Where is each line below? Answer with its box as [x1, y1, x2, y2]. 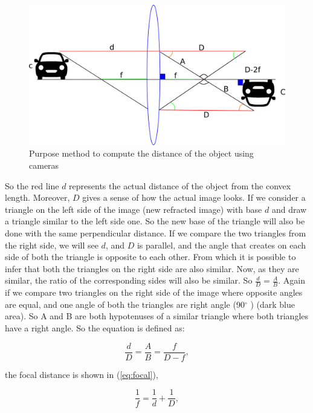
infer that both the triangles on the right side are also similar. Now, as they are [5, 262, 299, 275]
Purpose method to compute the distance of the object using [29, 147, 254, 160]
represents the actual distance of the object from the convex [69, 179, 291, 192]
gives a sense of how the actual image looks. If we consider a [82, 191, 306, 204]
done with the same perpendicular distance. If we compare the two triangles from [5, 227, 306, 239]
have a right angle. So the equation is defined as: [5, 322, 185, 334]
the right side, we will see [5, 238, 98, 251]
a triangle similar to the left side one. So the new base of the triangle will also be [5, 215, 305, 227]
